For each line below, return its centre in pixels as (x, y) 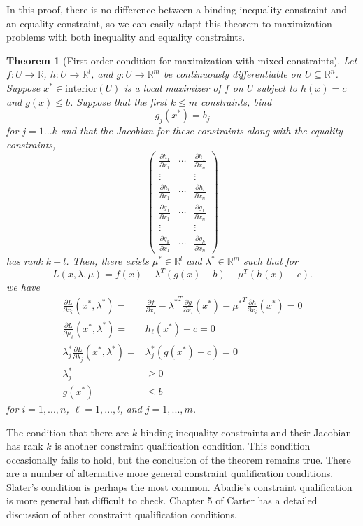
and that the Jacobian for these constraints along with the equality (201, 130)
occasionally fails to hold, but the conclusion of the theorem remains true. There (179, 459)
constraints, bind (236, 101)
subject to (277, 87)
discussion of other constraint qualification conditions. (122, 514)
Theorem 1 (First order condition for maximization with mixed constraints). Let (182, 60)
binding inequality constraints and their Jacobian (246, 432)
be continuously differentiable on (233, 74)
